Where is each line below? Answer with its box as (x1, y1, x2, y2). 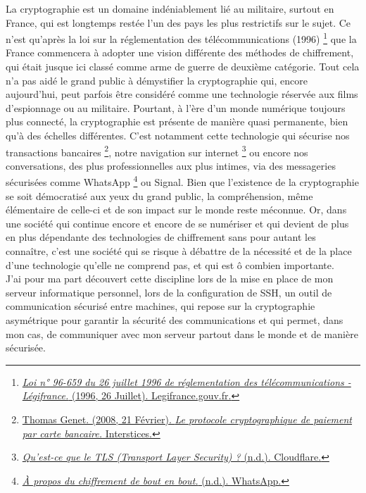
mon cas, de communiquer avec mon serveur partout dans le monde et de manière (6, 326, 358, 341)
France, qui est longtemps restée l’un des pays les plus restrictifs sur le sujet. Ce (6, 15, 351, 30)
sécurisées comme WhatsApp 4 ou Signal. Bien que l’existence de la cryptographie (6, 173, 359, 189)
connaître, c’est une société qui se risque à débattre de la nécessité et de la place (6, 244, 352, 258)
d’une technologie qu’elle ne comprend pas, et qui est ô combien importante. (6, 257, 334, 272)
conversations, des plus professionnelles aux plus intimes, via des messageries (6, 158, 336, 173)
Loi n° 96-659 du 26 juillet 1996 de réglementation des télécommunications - (22, 374, 351, 389)
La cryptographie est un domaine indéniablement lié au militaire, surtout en (6, 1, 334, 15)
